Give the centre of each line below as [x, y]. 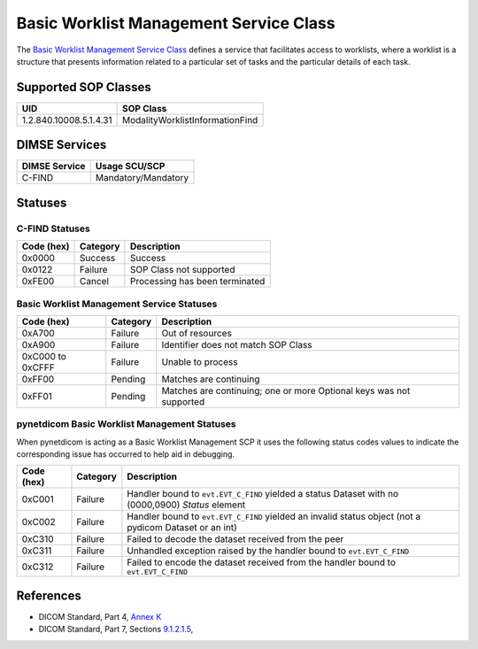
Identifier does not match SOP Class [237, 344]
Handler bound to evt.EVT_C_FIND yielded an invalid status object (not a [274, 516]
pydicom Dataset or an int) [182, 528]
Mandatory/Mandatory [142, 178]
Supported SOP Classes [84, 87]
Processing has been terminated [197, 282]
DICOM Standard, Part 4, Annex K [100, 616]
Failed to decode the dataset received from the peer [235, 539]
